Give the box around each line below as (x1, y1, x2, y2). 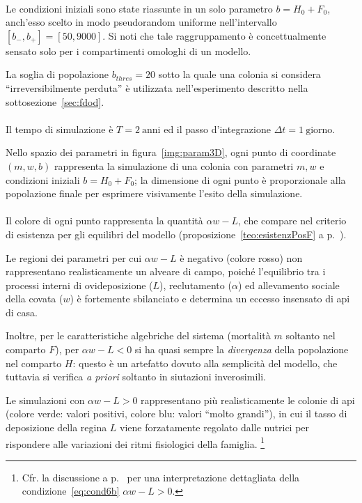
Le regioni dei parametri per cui (6, 250, 142, 265)
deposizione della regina (6, 420, 107, 435)
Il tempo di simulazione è (6, 121, 113, 136)
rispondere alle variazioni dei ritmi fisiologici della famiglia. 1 (6, 434, 265, 451)
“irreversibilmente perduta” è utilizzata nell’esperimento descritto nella (6, 80, 308, 95)
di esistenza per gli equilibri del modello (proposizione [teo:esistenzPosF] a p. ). (6, 226, 347, 241)
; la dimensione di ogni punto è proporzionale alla (134, 172, 346, 187)
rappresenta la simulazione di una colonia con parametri (54, 158, 294, 173)
